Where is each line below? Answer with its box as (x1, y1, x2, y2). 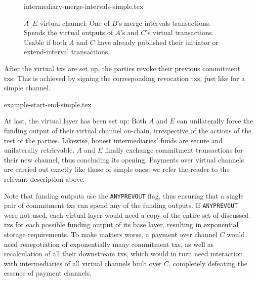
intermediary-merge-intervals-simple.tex (24, 1, 143, 11)
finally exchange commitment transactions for (105, 145, 243, 155)
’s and (120, 27, 139, 38)
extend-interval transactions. (24, 46, 110, 57)
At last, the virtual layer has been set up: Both (4, 116, 147, 126)
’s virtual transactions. (145, 27, 214, 38)
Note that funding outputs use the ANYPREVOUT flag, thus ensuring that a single (4, 190, 244, 201)
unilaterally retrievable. (4, 145, 75, 155)
